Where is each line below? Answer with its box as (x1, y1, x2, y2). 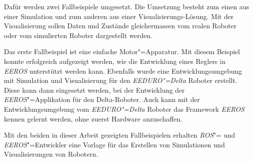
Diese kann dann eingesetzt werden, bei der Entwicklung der (4, 84, 185, 95)
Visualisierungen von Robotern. (4, 149, 98, 159)
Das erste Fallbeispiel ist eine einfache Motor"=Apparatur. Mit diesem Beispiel (4, 46, 240, 57)
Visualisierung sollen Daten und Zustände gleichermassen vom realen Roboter (4, 20, 237, 31)
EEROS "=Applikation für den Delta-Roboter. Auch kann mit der (4, 94, 200, 104)
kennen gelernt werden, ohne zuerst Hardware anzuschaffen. (4, 113, 183, 123)
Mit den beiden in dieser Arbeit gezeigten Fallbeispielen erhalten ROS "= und (4, 130, 235, 140)
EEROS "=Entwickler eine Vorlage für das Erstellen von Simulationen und (4, 139, 225, 149)
